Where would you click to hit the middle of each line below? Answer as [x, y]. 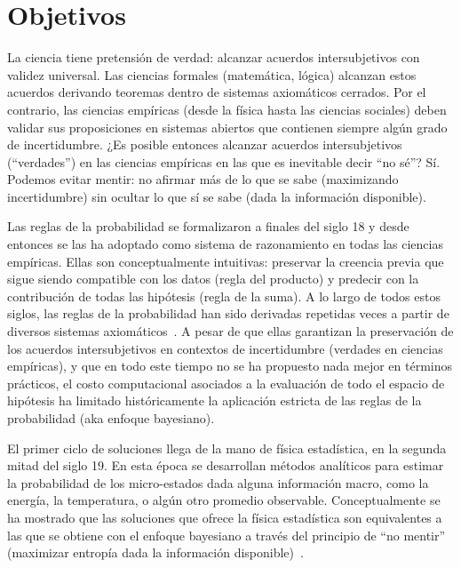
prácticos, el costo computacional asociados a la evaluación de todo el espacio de [226, 383]
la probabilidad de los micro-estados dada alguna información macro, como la [218, 482]
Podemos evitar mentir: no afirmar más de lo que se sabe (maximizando [203, 179]
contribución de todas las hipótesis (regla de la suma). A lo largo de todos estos [224, 296]
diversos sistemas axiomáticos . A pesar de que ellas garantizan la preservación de [230, 331]
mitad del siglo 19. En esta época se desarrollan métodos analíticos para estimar [226, 465]
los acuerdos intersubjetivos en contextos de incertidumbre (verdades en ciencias [225, 348]
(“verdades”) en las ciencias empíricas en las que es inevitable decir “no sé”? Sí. [224, 161]
